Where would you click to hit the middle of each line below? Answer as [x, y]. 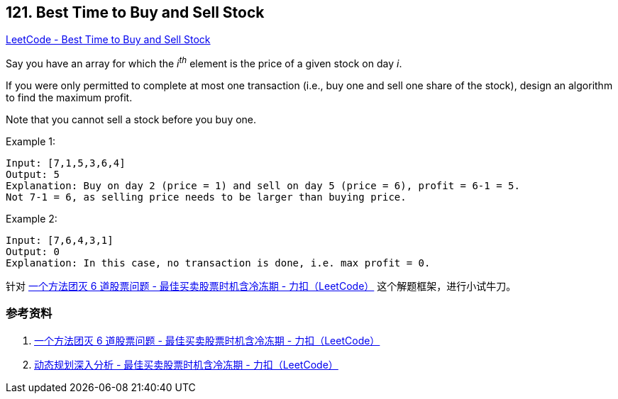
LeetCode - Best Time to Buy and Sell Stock [108, 40]
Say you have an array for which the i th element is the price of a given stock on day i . [204, 63]
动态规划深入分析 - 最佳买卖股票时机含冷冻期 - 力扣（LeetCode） [186, 364]
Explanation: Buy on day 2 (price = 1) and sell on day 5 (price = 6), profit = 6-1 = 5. [263, 186]
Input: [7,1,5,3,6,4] [66, 163]
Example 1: [31, 142]
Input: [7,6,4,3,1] [60, 241]
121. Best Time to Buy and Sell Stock [135, 12]
